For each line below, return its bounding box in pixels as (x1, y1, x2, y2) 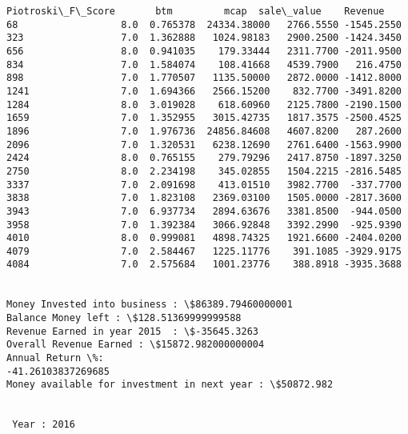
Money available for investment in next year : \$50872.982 (6, 379, 334, 391)
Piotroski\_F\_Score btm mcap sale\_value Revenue (6, 6, 385, 17)
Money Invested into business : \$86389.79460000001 (6, 299, 293, 311)
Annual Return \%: (6, 352, 104, 364)
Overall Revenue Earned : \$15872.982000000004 (6, 339, 265, 351)
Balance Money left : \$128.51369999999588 (6, 312, 242, 324)
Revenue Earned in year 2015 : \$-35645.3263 (6, 325, 258, 337)
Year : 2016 (12, 419, 75, 431)
